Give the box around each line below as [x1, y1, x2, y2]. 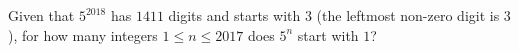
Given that [8, 5, 75, 25]
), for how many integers [8, 24, 158, 45]
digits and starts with [168, 5, 301, 25]
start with [297, 24, 359, 45]
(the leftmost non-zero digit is [316, 5, 500, 25]
